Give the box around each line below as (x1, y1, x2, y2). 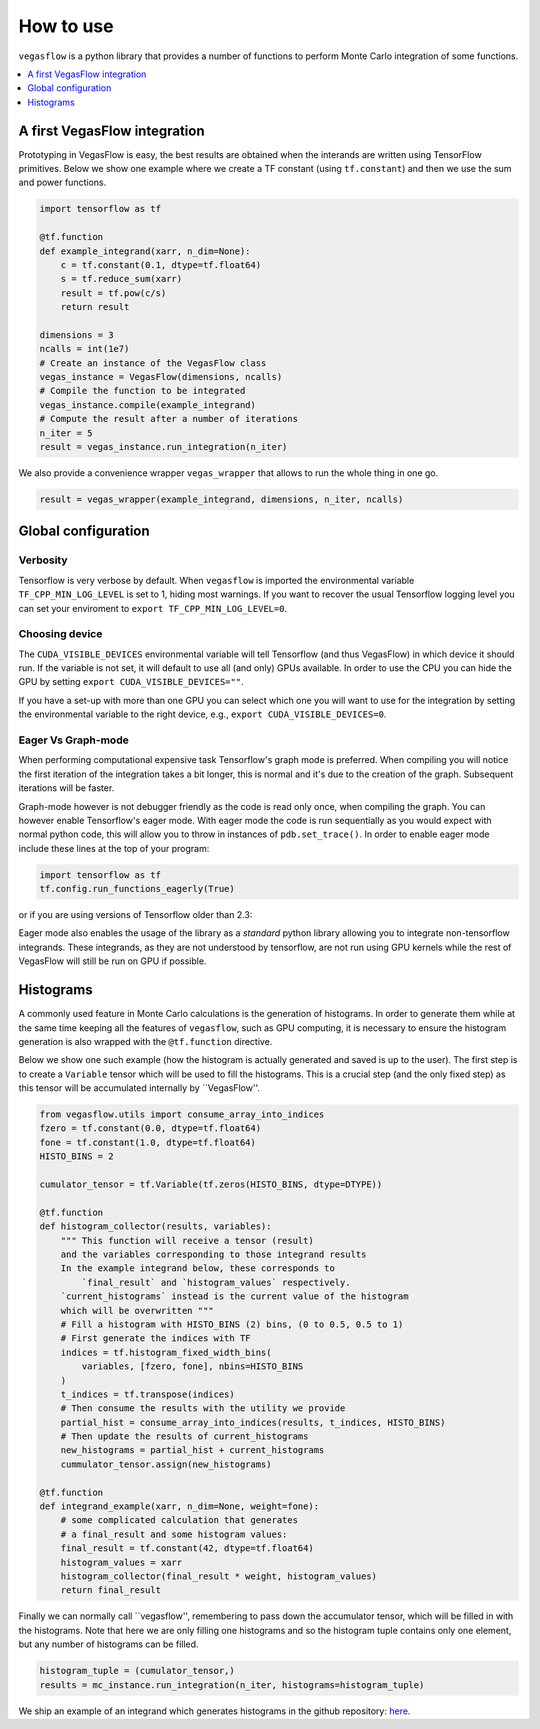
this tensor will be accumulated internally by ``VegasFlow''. (18, 1082, 260, 1094)
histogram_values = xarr (60, 1556, 183, 1568)
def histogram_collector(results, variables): (39, 1221, 272, 1232)
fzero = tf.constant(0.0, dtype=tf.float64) (39, 1123, 262, 1134)
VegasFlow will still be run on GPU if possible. (18, 955, 207, 967)
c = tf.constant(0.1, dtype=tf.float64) (60, 259, 262, 270)
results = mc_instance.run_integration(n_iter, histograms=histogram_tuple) (39, 1679, 425, 1690)
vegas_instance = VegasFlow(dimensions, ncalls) (39, 371, 283, 383)
